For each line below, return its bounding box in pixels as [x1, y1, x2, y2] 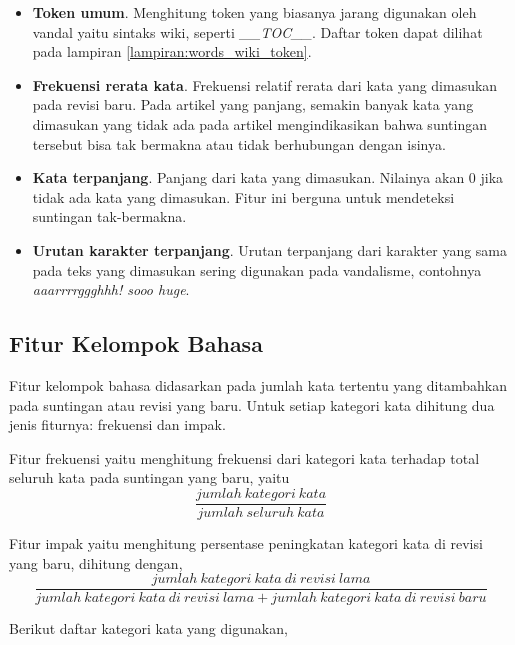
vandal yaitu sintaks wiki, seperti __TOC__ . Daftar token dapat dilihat [32, 21, 483, 42]
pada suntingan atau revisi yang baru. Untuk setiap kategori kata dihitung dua [9, 394, 495, 415]
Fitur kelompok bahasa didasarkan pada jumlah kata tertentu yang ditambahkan [9, 374, 507, 395]
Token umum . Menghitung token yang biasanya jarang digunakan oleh [32, 2, 477, 22]
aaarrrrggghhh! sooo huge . [32, 279, 190, 300]
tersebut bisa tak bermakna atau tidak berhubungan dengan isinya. [32, 133, 446, 154]
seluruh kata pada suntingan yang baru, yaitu [9, 467, 290, 488]
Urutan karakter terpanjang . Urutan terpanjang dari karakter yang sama [32, 239, 508, 260]
